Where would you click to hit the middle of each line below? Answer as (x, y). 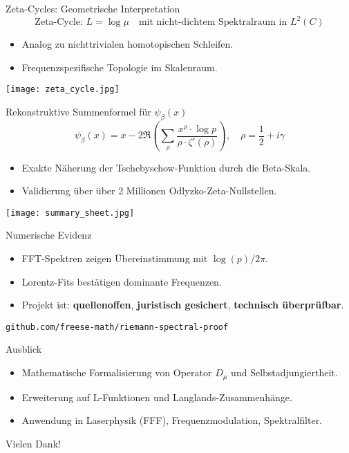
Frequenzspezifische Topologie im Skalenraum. (120, 67)
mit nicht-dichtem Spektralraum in (213, 22)
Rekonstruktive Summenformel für (78, 111)
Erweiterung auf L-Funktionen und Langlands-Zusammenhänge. (157, 397)
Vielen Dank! (33, 443)
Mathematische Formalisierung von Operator (117, 372)
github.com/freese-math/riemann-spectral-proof (117, 327)
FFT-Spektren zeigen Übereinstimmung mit (115, 258)
